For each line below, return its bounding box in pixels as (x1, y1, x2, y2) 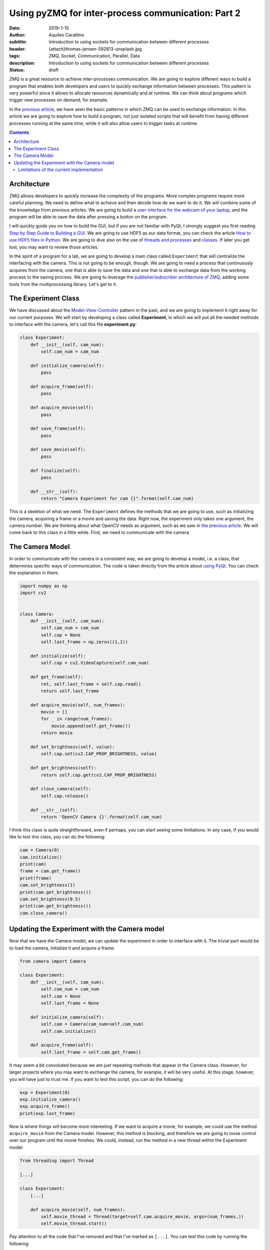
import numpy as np (19, 583, 67, 589)
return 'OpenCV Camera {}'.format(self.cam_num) (40, 814, 162, 819)
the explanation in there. (9, 570, 59, 576)
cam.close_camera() (19, 910, 67, 916)
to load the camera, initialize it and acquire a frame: (9, 945, 115, 951)
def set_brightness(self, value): (30, 744, 115, 750)
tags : (9, 53, 20, 59)
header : (9, 45, 26, 52)
